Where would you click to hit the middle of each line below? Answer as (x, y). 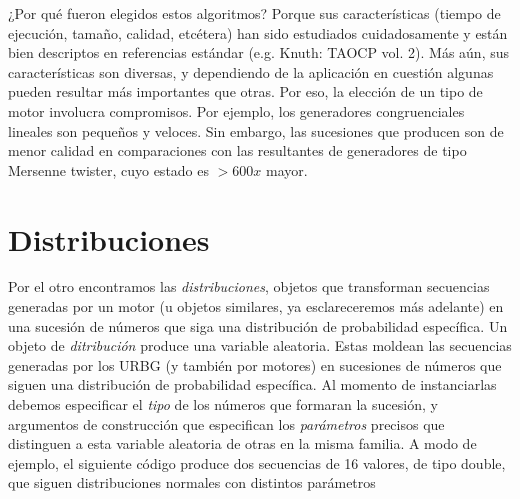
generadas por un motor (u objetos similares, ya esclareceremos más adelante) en (256, 306)
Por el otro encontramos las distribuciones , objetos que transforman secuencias (249, 286)
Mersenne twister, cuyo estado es (109, 169)
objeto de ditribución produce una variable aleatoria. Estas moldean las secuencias (260, 345)
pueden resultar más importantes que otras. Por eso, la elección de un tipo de (245, 91)
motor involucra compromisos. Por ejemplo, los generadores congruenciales (236, 110)
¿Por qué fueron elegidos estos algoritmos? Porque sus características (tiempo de (254, 13)
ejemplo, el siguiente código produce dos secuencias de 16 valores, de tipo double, (257, 462)
